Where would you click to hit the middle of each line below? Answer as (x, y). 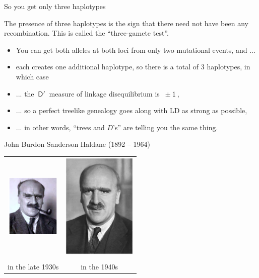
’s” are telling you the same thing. (166, 127)
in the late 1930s (33, 266)
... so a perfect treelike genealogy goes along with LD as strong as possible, (132, 110)
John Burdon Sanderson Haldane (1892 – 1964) (77, 144)
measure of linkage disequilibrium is (104, 93)
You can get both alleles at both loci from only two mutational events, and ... (136, 50)
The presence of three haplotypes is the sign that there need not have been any (126, 23)
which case (32, 76)
